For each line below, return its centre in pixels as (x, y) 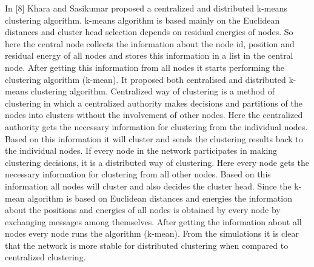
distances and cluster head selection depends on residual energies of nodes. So (149, 32)
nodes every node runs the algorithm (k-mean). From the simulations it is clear (152, 233)
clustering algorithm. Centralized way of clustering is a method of (152, 91)
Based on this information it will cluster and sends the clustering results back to (154, 138)
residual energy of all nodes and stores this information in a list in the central (149, 55)
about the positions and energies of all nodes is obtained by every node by (143, 210)
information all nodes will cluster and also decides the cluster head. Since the (148, 186)
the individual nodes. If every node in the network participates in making (141, 150)
